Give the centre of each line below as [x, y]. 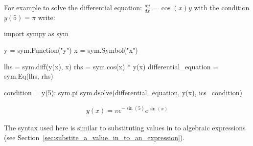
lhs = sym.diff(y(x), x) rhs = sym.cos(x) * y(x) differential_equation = [111, 66]
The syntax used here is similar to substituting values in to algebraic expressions [125, 127]
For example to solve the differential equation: [73, 7]
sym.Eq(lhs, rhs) [29, 76]
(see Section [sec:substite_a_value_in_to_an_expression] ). [94, 137]
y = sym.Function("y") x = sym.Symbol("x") [71, 50]
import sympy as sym [36, 33]
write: [46, 17]
